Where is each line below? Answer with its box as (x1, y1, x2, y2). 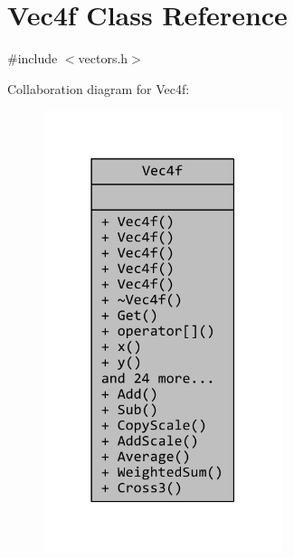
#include (7, 49, 58, 68)
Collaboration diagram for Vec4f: (7, 79, 190, 98)
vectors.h (78, 49, 128, 68)
